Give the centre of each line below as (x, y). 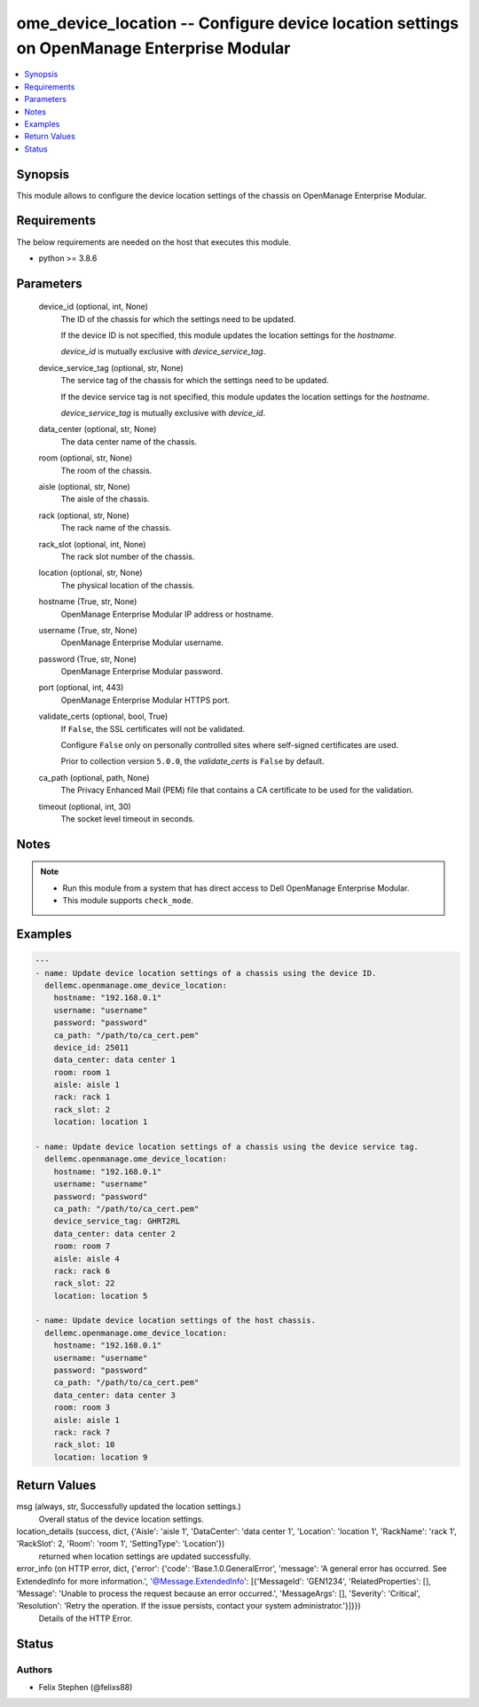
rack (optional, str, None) (84, 515)
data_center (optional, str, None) (98, 429)
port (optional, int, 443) (81, 688)
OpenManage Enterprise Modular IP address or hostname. (167, 614)
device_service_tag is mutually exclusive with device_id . (163, 413)
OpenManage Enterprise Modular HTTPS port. (145, 700)
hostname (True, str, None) (88, 602)
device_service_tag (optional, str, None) (111, 367)
